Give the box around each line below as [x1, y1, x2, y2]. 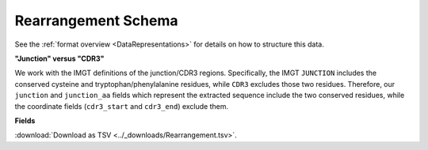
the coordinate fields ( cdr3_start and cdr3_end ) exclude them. [14, 101, 229, 111]
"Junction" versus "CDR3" [14, 54, 105, 63]
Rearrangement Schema [14, 12, 178, 29]
